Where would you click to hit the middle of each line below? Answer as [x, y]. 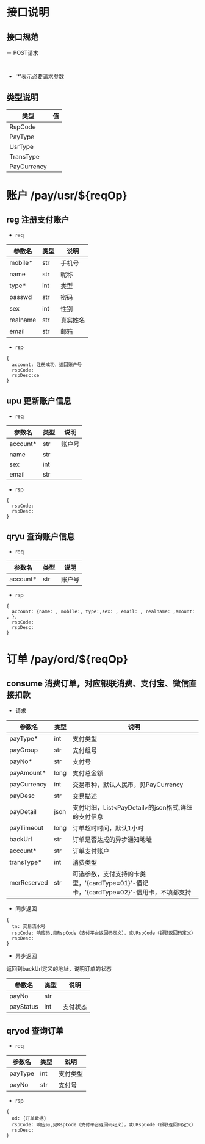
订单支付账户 [91, 851]
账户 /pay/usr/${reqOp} [67, 195]
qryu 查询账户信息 [41, 537]
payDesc [22, 796]
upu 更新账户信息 [39, 401]
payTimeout [27, 828]
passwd [21, 297]
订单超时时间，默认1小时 [108, 829]
